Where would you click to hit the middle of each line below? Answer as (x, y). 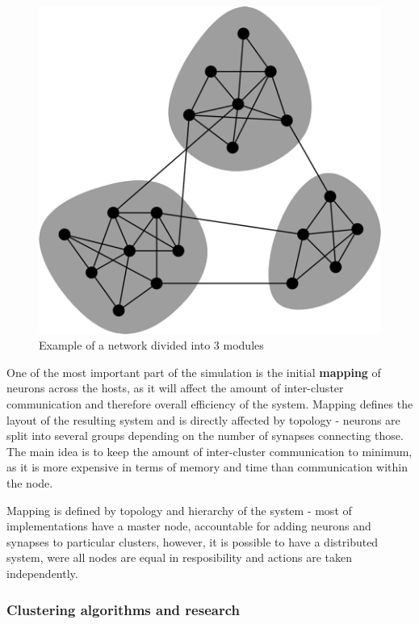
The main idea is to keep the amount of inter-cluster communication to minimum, (209, 451)
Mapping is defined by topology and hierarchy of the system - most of (179, 510)
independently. (42, 573)
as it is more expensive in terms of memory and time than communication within (207, 467)
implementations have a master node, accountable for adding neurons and (189, 526)
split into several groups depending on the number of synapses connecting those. (205, 436)
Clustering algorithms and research (123, 609)
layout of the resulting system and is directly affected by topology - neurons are (203, 419)
